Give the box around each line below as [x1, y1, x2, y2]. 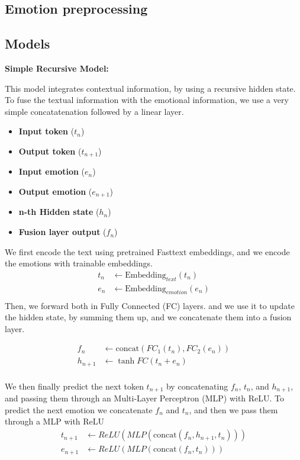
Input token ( [18, 125, 75, 137]
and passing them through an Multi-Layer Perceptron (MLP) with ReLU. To [5, 392, 285, 404]
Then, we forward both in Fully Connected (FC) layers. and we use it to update [5, 299, 295, 311]
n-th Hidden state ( [18, 205, 99, 218]
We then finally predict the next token [5, 379, 144, 392]
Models [5, 34, 50, 53]
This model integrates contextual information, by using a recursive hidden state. [5, 82, 296, 94]
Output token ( [18, 144, 82, 157]
